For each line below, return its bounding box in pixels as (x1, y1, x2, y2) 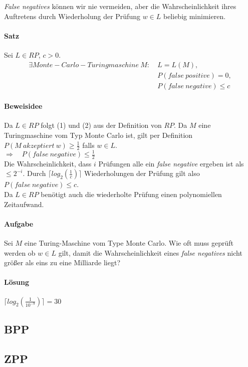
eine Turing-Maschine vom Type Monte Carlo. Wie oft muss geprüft (24, 238, 234, 248)
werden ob (4, 247, 36, 258)
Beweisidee (4, 101, 43, 111)
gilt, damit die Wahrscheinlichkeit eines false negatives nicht (58, 247, 242, 258)
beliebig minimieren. (163, 11, 226, 21)
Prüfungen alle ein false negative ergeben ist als (98, 158, 244, 168)
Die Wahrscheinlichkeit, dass (4, 158, 92, 168)
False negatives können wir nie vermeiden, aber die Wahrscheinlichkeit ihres (4, 1, 236, 11)
